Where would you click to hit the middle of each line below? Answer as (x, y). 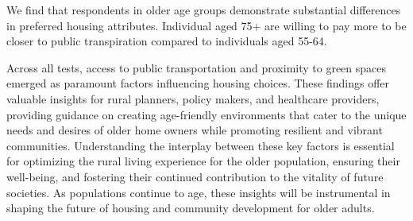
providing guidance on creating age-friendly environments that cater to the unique (206, 114)
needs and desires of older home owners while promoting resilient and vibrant (195, 130)
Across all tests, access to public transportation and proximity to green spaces (197, 67)
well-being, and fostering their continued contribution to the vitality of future (195, 176)
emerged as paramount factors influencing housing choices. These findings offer (198, 83)
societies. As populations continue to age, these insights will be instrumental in (199, 192)
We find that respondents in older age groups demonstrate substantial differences (204, 10)
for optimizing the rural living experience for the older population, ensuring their (203, 161)
